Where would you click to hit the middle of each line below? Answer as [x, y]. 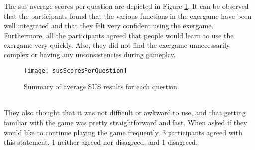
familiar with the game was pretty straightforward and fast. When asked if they [126, 122]
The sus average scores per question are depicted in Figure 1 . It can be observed [126, 6]
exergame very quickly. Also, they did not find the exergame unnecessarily [117, 45]
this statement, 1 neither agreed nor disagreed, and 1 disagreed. [101, 142]
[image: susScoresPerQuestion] [76, 71]
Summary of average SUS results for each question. [102, 86]
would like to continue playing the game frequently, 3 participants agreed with [123, 132]
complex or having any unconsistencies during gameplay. [90, 54]
